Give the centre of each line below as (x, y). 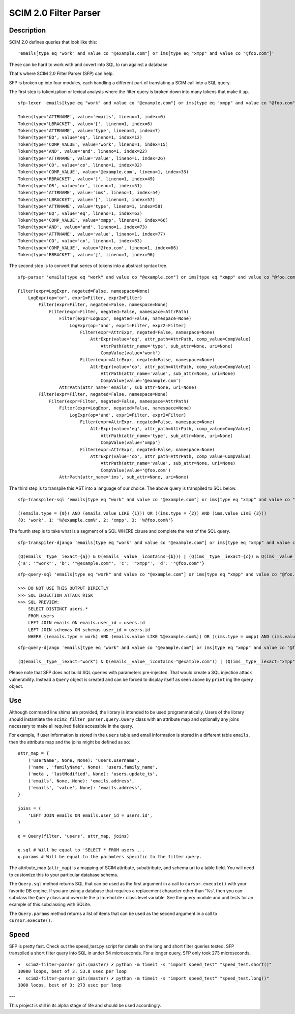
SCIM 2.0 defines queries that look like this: (53, 42)
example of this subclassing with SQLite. (50, 905)
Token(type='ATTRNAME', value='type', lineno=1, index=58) (90, 206)
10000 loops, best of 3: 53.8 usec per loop (73, 971)
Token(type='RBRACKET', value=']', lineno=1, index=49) (87, 179)
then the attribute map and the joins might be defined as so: (70, 742)
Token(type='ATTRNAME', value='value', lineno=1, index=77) (92, 234)
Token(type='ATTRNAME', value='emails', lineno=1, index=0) (92, 117)
